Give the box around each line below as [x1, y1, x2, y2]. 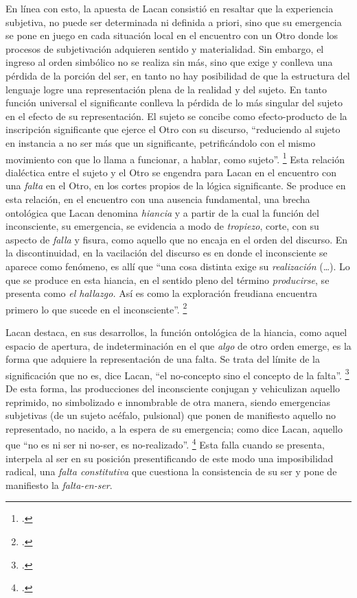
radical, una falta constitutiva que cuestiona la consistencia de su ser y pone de [5, 464, 337, 479]
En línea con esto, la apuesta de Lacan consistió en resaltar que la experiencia [5, 1, 334, 15]
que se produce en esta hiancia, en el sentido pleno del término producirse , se [5, 272, 330, 287]
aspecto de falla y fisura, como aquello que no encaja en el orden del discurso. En [5, 232, 348, 246]
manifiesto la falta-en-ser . [5, 477, 113, 492]
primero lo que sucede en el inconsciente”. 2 [5, 300, 187, 316]
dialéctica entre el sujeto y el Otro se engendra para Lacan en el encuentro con [5, 165, 336, 179]
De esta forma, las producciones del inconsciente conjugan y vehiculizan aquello [5, 381, 341, 395]
